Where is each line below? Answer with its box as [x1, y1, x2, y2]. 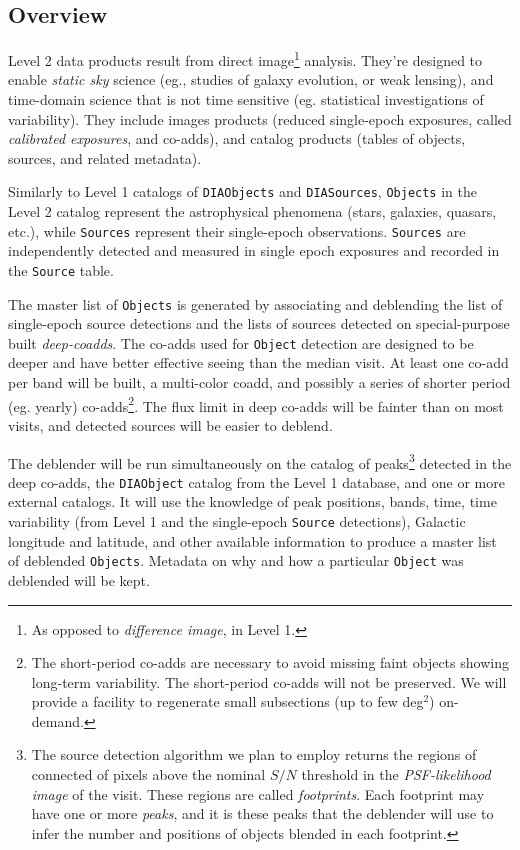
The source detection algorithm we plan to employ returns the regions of [31, 744, 477, 765]
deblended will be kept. [8, 569, 150, 590]
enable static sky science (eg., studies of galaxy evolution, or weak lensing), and [8, 69, 494, 90]
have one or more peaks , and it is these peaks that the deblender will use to [31, 803, 494, 824]
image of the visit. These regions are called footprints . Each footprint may [31, 783, 485, 804]
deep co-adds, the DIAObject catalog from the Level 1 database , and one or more [8, 471, 505, 492]
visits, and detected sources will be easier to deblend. [8, 414, 333, 435]
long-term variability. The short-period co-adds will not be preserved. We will [31, 671, 507, 692]
